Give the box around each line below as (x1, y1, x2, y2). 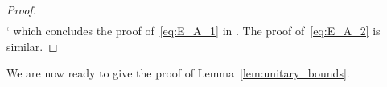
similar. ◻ (6, 38, 58, 54)
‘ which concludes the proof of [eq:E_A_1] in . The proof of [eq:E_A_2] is (6, 22, 381, 39)
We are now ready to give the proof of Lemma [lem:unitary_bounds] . (6, 65, 350, 81)
